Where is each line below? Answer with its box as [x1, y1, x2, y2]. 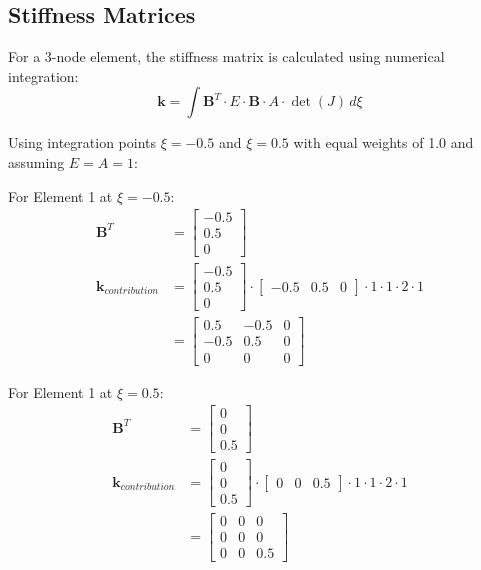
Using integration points [8, 132, 156, 153]
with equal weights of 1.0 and [293, 132, 474, 153]
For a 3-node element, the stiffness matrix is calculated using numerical [8, 46, 445, 67]
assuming [8, 151, 65, 172]
